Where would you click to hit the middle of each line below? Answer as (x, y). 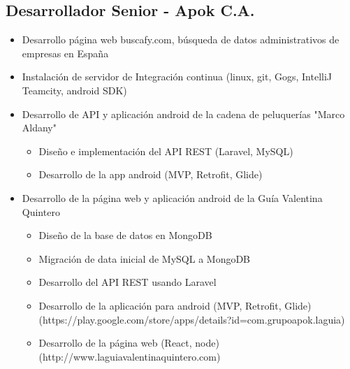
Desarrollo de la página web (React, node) (129, 343)
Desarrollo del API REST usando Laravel (127, 282)
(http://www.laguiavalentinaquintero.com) (130, 356)
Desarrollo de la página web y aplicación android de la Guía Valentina (172, 197)
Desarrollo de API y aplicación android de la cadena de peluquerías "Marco (183, 114)
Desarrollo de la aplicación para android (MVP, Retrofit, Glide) (175, 305)
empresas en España (65, 53)
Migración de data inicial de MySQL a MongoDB (145, 258)
